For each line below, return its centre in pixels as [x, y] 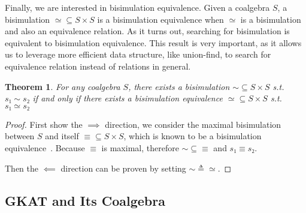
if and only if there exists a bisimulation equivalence [128, 98]
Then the [22, 168]
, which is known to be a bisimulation [193, 136]
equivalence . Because [45, 147]
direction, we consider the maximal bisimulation [193, 124]
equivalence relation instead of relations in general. [98, 66]
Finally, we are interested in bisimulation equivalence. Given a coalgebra [137, 7]
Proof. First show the [44, 124]
